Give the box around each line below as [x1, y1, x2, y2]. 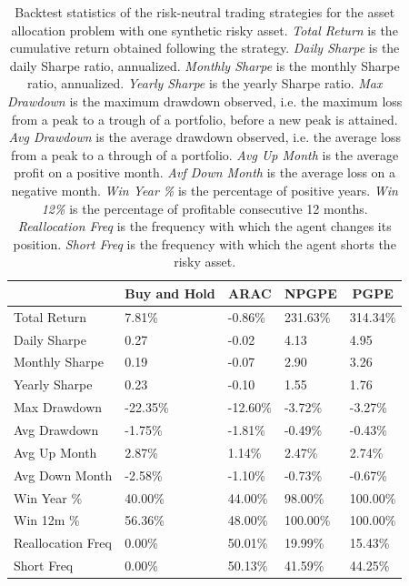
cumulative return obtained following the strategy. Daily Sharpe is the [10, 38, 400, 57]
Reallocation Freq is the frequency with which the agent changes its [17, 217, 392, 236]
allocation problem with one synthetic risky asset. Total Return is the [11, 20, 398, 39]
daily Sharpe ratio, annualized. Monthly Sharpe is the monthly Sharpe [9, 56, 400, 75]
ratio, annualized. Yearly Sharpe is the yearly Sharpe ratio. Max [26, 74, 383, 93]
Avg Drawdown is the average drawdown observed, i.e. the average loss [8, 127, 401, 146]
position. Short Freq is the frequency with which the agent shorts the [13, 234, 396, 253]
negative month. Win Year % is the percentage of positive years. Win [11, 180, 398, 199]
